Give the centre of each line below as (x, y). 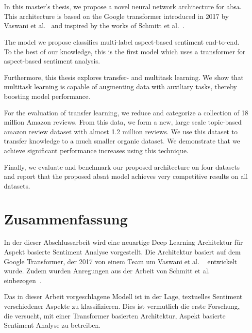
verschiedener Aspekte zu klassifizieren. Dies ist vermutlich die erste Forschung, (122, 306)
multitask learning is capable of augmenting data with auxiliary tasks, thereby (120, 87)
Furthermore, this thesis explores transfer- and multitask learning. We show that (124, 77)
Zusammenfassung (66, 219)
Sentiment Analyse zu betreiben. (52, 325)
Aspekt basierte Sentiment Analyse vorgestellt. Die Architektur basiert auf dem (122, 252)
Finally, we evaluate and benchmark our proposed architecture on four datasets (122, 166)
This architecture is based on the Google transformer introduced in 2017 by (117, 16)
